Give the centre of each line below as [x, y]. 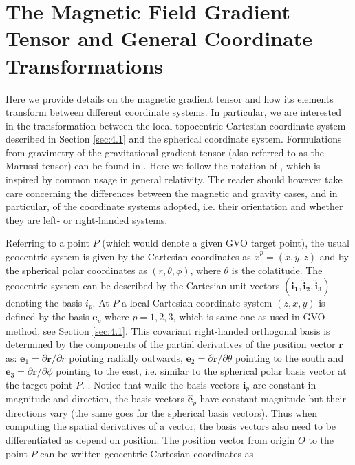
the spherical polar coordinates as [76, 270]
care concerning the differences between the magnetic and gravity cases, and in [172, 193]
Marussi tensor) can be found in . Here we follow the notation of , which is [163, 166]
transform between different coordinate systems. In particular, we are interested [173, 112]
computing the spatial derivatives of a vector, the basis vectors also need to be [171, 426]
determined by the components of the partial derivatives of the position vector [171, 344]
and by [334, 257]
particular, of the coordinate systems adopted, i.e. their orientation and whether [174, 206]
